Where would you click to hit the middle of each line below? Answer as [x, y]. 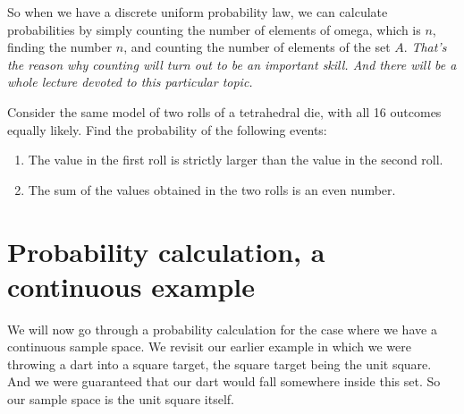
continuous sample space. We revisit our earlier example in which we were [209, 346]
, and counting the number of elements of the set [257, 47]
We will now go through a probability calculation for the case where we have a [222, 329]
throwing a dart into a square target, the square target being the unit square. [219, 363]
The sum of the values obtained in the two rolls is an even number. [212, 189]
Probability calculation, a [166, 251]
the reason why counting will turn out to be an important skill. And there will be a [232, 64]
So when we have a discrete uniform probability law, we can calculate [198, 12]
